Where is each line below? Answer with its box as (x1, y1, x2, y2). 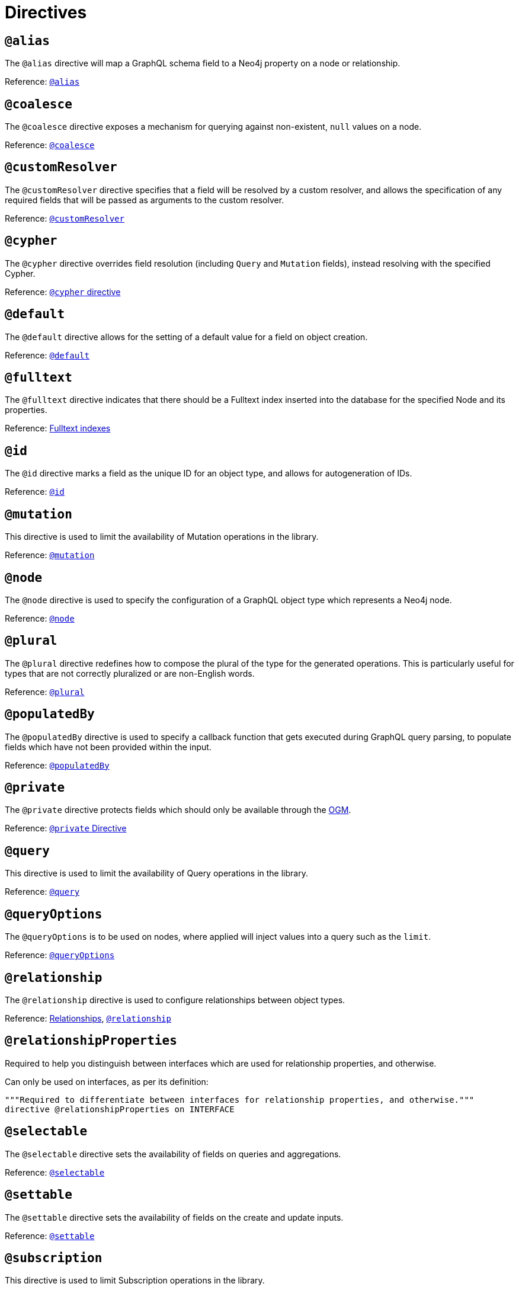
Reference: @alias (5, 76, 80, 87)
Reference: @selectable (5, 1167, 105, 1177)
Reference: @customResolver (5, 213, 124, 223)
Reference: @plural (5, 686, 85, 697)
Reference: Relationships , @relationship (5, 1013, 171, 1023)
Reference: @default (5, 350, 89, 360)
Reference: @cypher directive (5, 286, 121, 297)
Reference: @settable (5, 1230, 95, 1241)
